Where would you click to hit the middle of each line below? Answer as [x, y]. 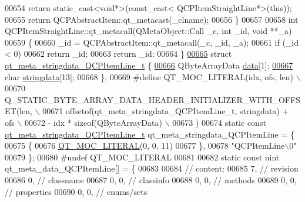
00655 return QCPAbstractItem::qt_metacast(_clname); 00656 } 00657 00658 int [152, 19]
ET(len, [19, 111]
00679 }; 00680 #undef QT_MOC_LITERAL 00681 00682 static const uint [142, 157]
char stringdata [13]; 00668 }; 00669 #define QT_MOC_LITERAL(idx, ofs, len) [149, 76]
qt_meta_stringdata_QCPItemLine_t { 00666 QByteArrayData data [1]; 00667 [149, 65]
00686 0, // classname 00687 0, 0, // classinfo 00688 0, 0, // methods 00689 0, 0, [151, 179]
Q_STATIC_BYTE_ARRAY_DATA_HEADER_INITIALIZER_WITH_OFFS [152, 99]
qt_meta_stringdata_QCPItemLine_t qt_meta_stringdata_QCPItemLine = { [150, 134]
